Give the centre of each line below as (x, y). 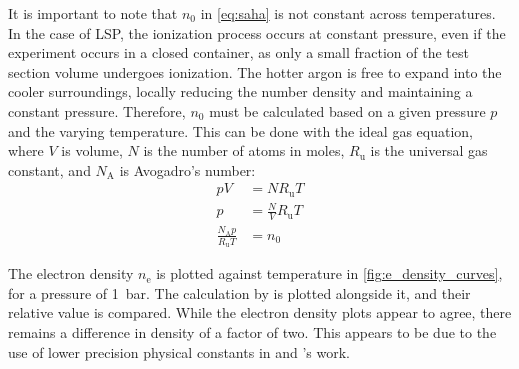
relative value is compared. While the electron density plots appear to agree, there (260, 312)
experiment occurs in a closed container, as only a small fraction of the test (238, 52)
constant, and (49, 169)
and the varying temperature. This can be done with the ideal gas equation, (241, 130)
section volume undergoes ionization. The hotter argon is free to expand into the (255, 71)
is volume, (92, 150)
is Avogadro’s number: (187, 169)
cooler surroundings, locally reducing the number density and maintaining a (240, 91)
